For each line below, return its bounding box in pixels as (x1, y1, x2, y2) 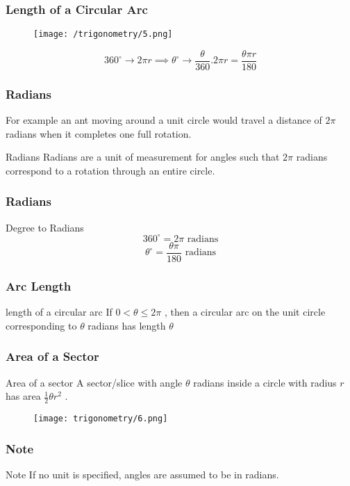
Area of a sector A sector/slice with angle (6, 375, 183, 389)
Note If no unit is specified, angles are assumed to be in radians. (6, 467, 279, 481)
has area (6, 389, 41, 403)
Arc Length (6, 277, 72, 294)
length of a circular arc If (6, 305, 112, 319)
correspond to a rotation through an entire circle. (6, 163, 215, 177)
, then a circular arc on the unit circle (164, 305, 326, 319)
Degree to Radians (6, 220, 84, 234)
